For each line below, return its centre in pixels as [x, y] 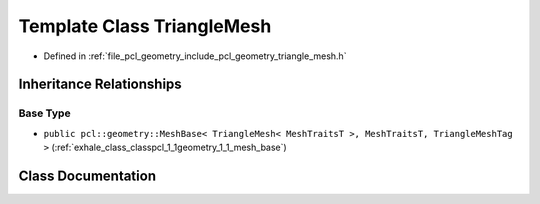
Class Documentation [87, 175]
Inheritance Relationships [100, 84]
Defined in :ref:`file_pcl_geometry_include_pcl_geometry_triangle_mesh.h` [195, 56]
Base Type [44, 113]
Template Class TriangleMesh [145, 26]
